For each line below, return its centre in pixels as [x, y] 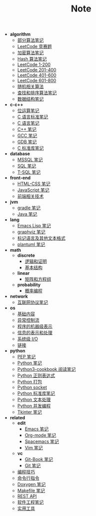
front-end [20, 178]
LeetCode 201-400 [37, 70]
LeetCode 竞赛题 [35, 47]
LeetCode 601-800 [37, 81]
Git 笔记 [33, 465]
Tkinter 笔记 [30, 412]
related [17, 418]
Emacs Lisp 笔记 [34, 226]
